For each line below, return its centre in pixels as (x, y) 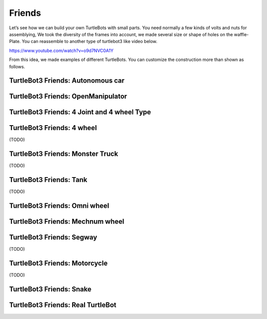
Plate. (15, 42)
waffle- (242, 34)
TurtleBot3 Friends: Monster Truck (64, 154)
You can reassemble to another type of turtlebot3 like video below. (89, 42)
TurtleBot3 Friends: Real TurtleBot (63, 305)
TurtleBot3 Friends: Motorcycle (58, 263)
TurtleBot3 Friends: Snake (50, 289)
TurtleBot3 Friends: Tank (48, 180)
